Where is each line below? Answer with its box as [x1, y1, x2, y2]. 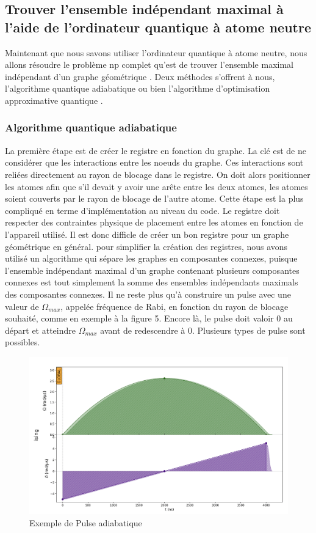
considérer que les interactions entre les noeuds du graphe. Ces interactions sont [5, 156, 304, 169]
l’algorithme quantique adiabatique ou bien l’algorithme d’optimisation [5, 82, 270, 95]
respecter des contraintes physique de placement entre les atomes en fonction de [5, 216, 303, 229]
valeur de [5, 300, 39, 312]
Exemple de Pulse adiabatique [29, 516, 142, 529]
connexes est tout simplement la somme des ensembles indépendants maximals [5, 276, 298, 289]
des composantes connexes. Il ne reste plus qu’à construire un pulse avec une [5, 287, 291, 300]
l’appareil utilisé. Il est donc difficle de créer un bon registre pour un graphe [5, 227, 289, 240]
